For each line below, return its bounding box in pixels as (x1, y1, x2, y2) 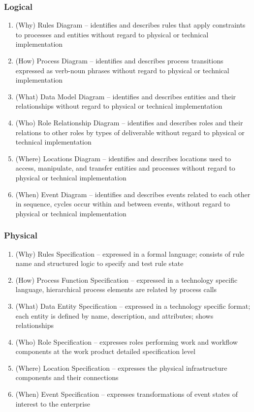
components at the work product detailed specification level (15, 346, 195, 356)
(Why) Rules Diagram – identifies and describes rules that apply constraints (15, 20, 246, 30)
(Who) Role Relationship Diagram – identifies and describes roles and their (15, 117, 243, 127)
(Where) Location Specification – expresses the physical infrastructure (15, 362, 227, 373)
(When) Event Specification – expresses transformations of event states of (15, 389, 238, 399)
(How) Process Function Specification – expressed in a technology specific (15, 274, 238, 285)
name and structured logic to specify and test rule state (15, 258, 184, 268)
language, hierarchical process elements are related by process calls (15, 284, 217, 294)
